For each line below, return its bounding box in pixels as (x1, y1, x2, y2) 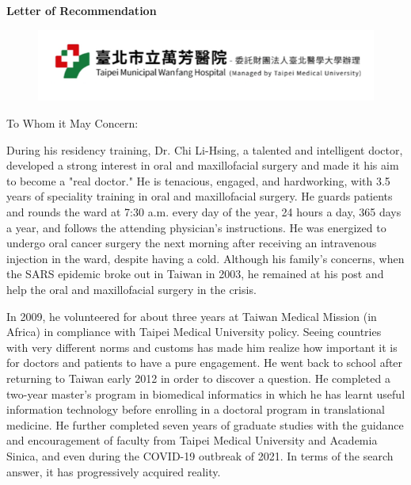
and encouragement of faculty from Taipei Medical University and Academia (6, 432, 378, 449)
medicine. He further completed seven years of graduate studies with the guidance (6, 416, 404, 433)
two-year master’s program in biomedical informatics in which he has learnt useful (6, 385, 405, 402)
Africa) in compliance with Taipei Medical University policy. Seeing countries (6, 323, 382, 340)
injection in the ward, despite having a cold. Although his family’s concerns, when (6, 250, 405, 266)
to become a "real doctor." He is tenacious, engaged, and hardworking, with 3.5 (6, 172, 390, 189)
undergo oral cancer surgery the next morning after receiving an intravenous (6, 235, 377, 251)
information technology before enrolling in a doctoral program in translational (6, 401, 385, 418)
